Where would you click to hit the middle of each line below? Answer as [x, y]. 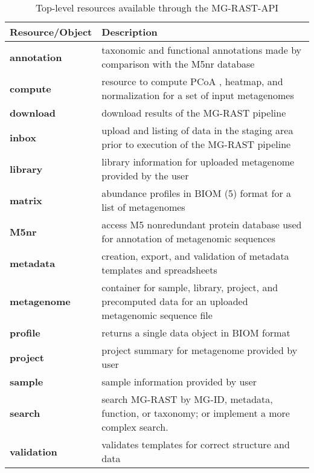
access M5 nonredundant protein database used [202, 224]
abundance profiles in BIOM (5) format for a [197, 193]
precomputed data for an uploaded [175, 301]
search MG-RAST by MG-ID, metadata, [187, 399]
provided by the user [145, 175]
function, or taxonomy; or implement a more [196, 413]
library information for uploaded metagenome [198, 162]
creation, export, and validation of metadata [195, 256]
